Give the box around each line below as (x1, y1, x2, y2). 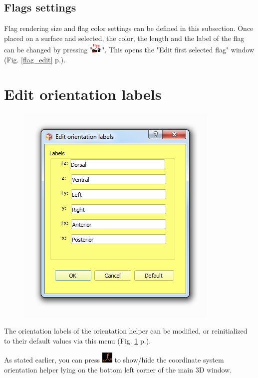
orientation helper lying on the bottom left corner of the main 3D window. (4, 365, 232, 375)
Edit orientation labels (4, 83, 162, 104)
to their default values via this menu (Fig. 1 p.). (4, 335, 151, 346)
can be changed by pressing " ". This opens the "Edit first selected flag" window (4, 44, 255, 55)
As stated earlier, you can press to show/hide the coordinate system (4, 355, 224, 365)
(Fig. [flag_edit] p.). (4, 54, 66, 64)
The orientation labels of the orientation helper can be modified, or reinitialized (4, 326, 248, 336)
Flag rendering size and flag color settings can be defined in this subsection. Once (4, 23, 254, 33)
